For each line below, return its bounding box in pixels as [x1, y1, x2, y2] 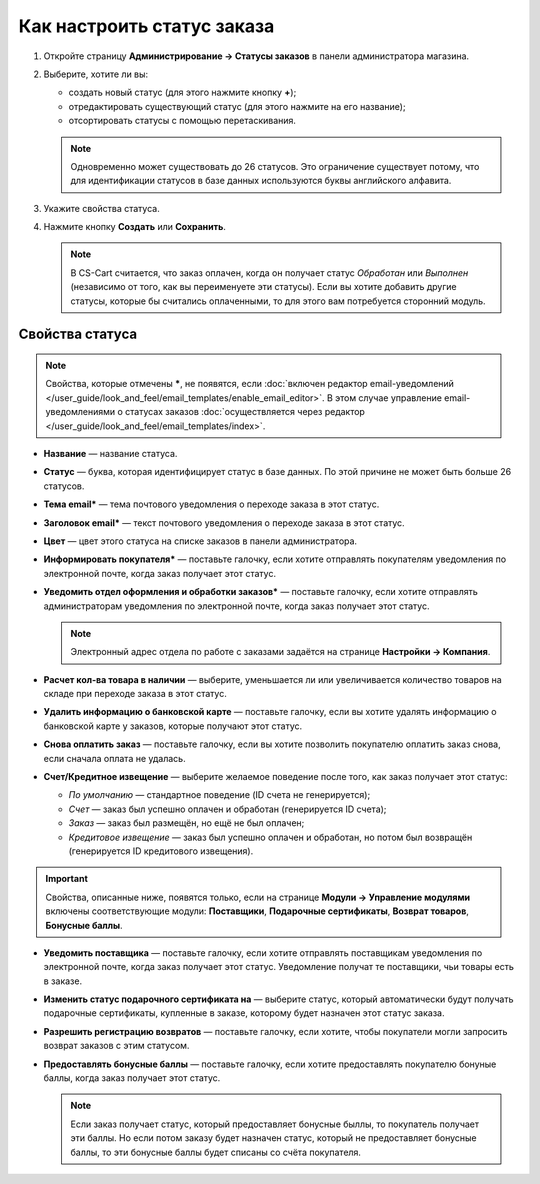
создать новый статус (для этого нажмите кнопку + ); [68, 86, 297, 99]
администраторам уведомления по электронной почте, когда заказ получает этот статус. [43, 600, 430, 612]
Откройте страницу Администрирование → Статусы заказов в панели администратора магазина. [43, 50, 470, 62]
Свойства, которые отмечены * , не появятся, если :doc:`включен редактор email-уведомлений [45, 378, 455, 390]
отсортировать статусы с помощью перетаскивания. [68, 115, 297, 127]
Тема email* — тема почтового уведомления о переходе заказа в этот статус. [43, 498, 380, 510]
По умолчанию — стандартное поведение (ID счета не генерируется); [68, 789, 371, 801]
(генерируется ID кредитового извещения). [68, 845, 254, 857]
